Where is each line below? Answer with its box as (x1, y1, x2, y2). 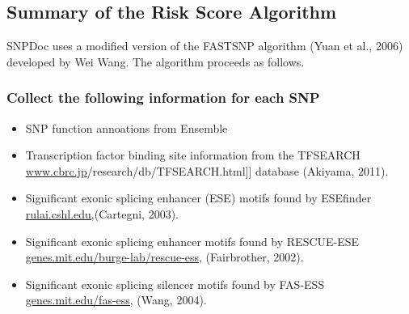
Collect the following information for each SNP (6, 87, 320, 108)
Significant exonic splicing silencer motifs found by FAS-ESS (25, 275, 325, 292)
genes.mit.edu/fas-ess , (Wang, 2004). (25, 291, 207, 308)
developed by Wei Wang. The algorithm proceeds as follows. (6, 53, 305, 70)
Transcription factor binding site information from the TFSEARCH (25, 146, 361, 163)
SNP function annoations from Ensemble (25, 119, 228, 136)
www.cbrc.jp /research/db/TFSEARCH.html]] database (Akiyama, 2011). (25, 162, 389, 179)
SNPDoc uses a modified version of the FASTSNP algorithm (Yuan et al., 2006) (6, 37, 403, 54)
